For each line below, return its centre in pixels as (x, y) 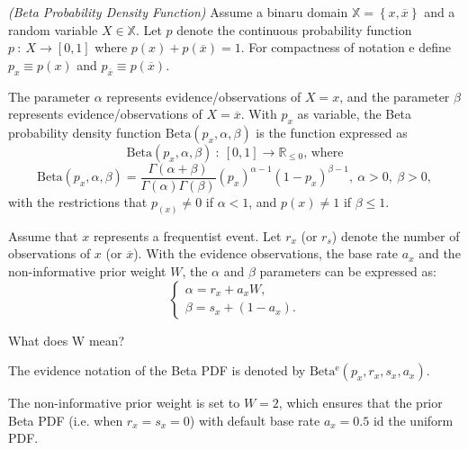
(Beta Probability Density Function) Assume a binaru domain (178, 12)
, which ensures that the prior (360, 403)
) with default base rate (255, 420)
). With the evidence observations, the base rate (266, 253)
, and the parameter (395, 96)
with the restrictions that (78, 202)
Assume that (43, 235)
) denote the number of (396, 235)
